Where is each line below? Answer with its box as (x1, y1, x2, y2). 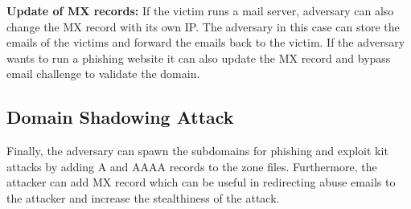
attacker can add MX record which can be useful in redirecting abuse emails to (6, 174, 396, 191)
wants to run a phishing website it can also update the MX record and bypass (6, 49, 391, 66)
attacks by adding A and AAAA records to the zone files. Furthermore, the (6, 158, 377, 174)
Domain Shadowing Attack (6, 104, 234, 129)
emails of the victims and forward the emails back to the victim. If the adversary (6, 34, 405, 51)
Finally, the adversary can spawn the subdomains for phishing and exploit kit (6, 142, 388, 159)
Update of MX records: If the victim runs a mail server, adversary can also (6, 2, 394, 18)
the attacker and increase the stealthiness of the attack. (6, 189, 280, 206)
